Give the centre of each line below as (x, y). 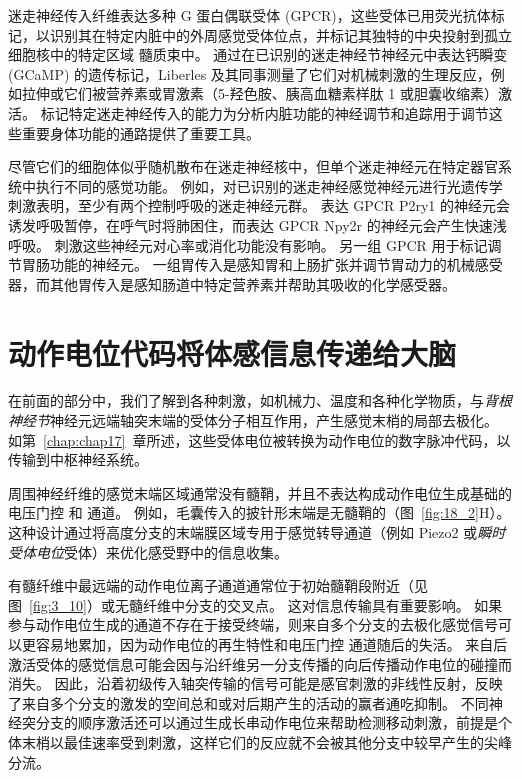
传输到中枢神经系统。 (78, 459)
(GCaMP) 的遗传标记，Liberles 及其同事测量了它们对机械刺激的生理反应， (249, 73)
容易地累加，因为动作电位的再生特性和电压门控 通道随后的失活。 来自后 (271, 643)
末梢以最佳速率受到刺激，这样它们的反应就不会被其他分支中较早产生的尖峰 (266, 741)
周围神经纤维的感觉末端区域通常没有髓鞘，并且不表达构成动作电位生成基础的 (260, 492)
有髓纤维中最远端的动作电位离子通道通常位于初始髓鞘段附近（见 (218, 585)
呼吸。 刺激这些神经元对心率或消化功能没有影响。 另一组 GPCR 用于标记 (248, 244)
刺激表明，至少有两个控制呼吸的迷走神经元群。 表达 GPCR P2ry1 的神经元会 (259, 205)
